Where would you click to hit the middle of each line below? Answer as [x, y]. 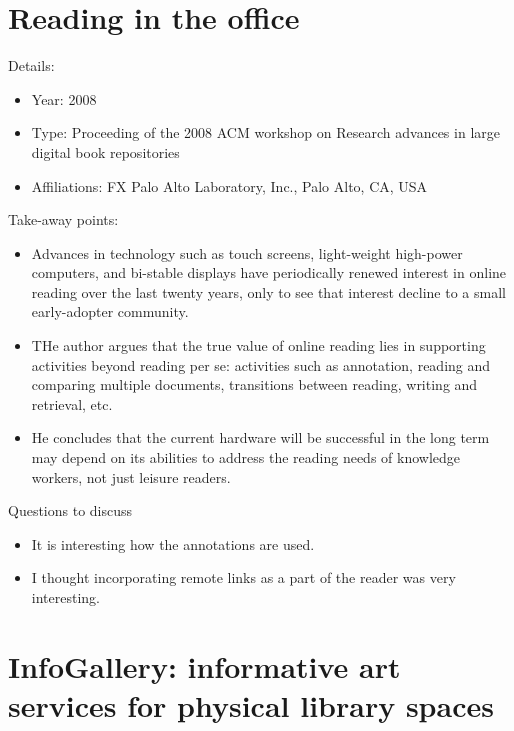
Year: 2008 [64, 98]
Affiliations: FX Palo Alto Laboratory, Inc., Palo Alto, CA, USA [229, 185]
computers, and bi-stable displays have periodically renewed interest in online [269, 272]
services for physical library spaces [251, 704]
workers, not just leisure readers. [131, 476]
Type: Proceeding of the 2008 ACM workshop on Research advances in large [265, 132]
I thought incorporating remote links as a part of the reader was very [243, 577]
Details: [31, 65]
